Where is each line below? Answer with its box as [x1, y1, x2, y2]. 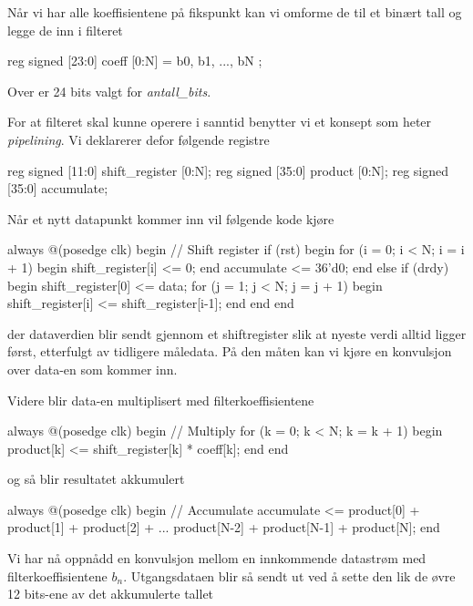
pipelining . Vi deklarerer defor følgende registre [7, 129, 270, 149]
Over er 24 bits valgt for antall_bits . [7, 81, 211, 100]
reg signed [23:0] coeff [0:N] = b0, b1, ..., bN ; [7, 51, 262, 70]
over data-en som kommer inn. [7, 359, 178, 378]
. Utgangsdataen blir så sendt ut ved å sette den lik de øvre [123, 566, 456, 585]
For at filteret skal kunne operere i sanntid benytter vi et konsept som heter [7, 112, 432, 131]
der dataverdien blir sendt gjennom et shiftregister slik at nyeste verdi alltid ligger [7, 324, 467, 343]
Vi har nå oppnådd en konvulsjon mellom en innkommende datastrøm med [7, 549, 427, 568]
